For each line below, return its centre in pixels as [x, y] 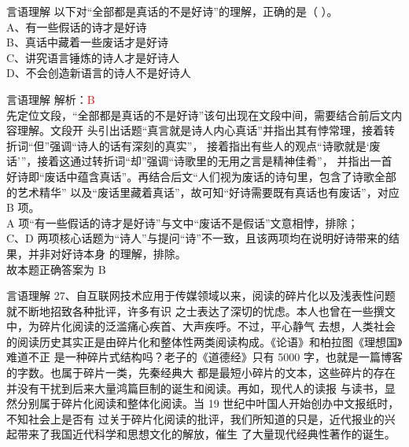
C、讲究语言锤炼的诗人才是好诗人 [93, 57]
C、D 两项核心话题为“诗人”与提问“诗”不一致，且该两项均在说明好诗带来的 [197, 238]
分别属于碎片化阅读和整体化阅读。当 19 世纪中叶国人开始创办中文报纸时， [208, 403]
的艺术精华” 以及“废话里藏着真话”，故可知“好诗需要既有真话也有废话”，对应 [203, 192]
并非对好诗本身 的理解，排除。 [107, 253]
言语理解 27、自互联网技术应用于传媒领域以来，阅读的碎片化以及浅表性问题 [201, 296]
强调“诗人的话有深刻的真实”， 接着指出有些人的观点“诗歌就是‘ [210, 145]
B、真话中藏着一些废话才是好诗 [87, 42]
